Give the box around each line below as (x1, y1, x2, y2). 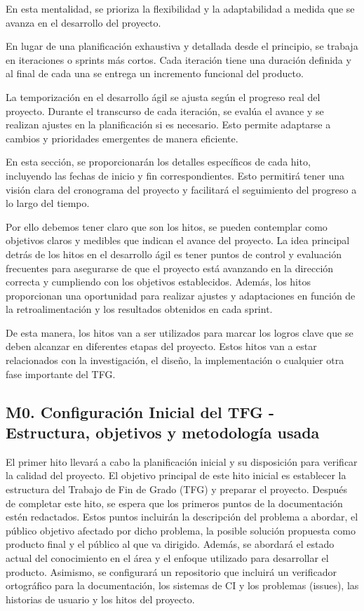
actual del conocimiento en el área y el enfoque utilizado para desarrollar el (6, 551, 329, 565)
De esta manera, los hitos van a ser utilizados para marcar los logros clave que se (6, 325, 353, 340)
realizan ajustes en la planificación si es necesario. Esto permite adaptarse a (6, 117, 331, 132)
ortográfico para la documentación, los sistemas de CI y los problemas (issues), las (6, 578, 359, 593)
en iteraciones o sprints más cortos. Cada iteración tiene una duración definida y (6, 52, 351, 67)
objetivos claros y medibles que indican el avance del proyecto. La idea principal (6, 233, 350, 248)
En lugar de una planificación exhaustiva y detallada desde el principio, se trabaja (6, 39, 358, 53)
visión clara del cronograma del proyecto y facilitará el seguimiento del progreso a (6, 182, 357, 196)
